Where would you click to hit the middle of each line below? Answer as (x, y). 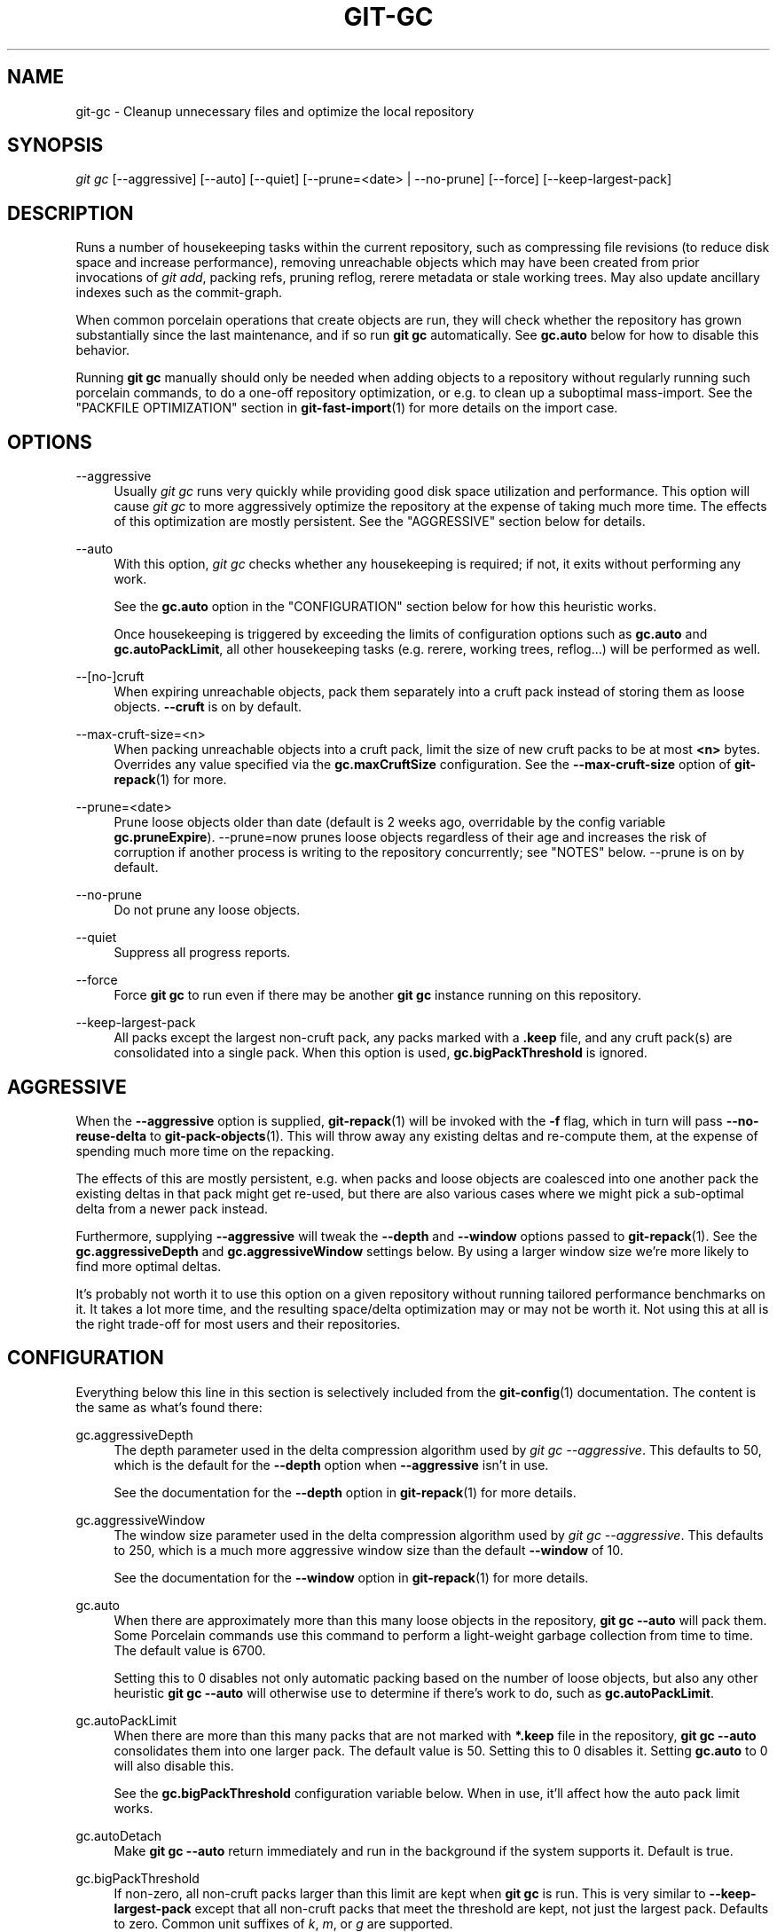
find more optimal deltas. (149, 1266)
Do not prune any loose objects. (207, 910)
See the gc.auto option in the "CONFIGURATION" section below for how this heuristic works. (385, 607)
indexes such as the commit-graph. (179, 293)
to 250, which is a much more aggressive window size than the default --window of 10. (369, 1550)
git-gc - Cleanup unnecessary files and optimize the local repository (275, 111)
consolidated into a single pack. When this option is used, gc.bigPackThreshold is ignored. (381, 1053)
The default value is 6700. (190, 1650)
